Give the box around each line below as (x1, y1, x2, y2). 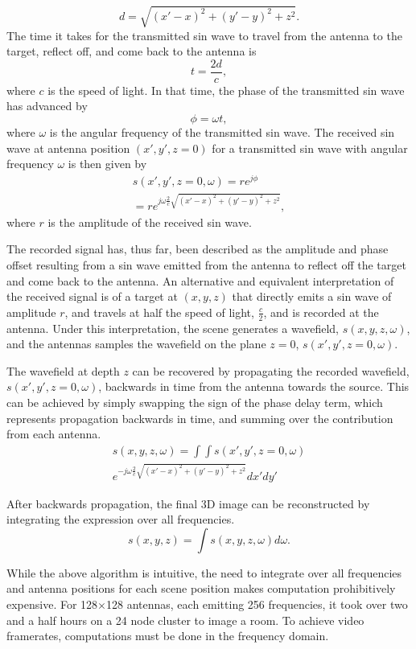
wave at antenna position (6, 139, 130, 156)
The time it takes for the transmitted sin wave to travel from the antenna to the (6, 27, 402, 43)
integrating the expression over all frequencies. (6, 511, 235, 528)
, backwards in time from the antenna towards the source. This (98, 378, 410, 395)
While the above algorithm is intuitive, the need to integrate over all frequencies (6, 564, 402, 581)
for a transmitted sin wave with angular (212, 139, 408, 156)
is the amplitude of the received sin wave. (47, 213, 252, 230)
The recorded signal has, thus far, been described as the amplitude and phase (6, 240, 389, 257)
